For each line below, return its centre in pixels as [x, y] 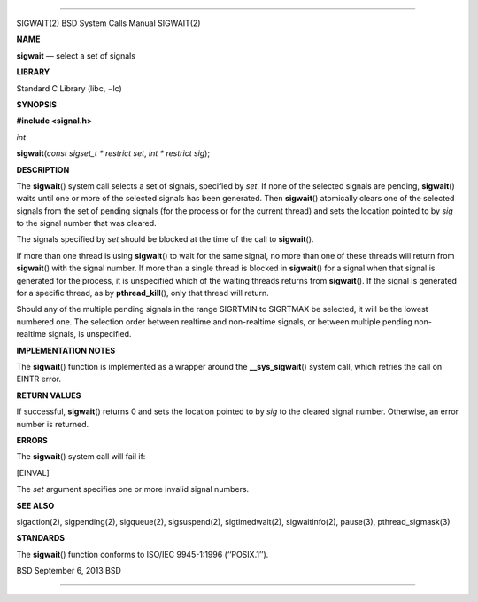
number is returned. [53, 424]
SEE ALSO [35, 505]
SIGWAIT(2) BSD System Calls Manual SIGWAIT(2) [108, 23]
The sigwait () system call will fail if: [81, 457]
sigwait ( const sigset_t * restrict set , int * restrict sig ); [113, 153]
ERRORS [32, 440]
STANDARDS [41, 538]
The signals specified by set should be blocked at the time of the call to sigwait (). [165, 239]
